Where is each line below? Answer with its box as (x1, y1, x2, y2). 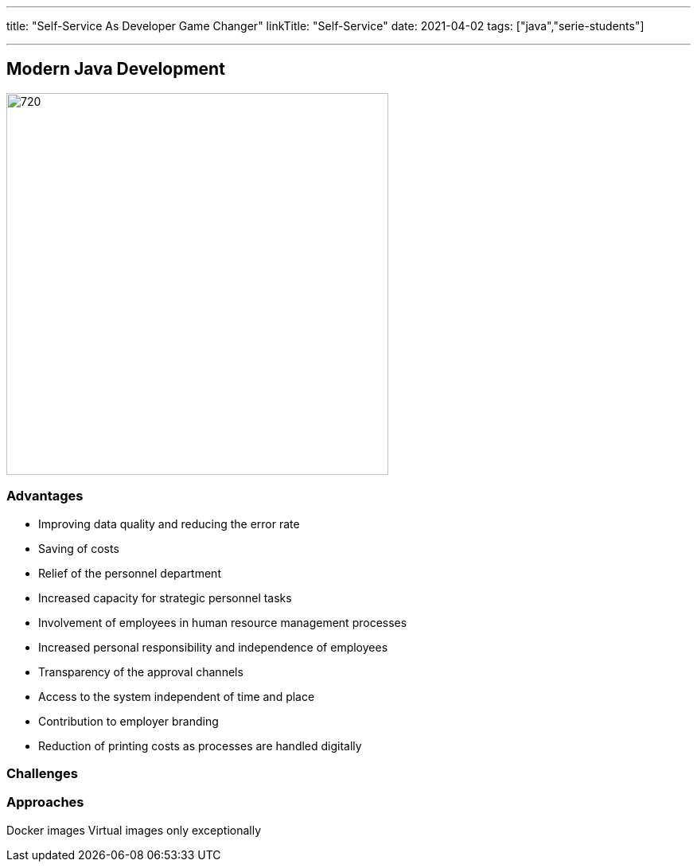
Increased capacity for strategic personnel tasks (38, 590, 292, 605)
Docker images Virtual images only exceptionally (6, 823, 262, 837)
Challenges (6, 765, 78, 781)
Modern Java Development (6, 59, 225, 80)
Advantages (6, 488, 84, 504)
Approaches (6, 794, 84, 811)
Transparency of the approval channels (38, 664, 243, 679)
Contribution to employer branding (38, 714, 219, 728)
